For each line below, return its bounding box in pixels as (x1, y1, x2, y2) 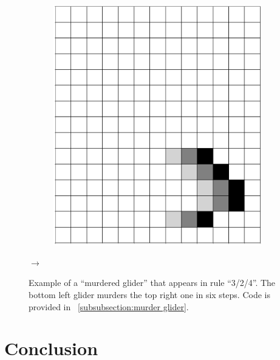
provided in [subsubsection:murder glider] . (29, 300, 189, 313)
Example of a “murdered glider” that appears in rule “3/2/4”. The (29, 276, 276, 289)
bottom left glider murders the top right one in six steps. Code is (29, 288, 270, 301)
